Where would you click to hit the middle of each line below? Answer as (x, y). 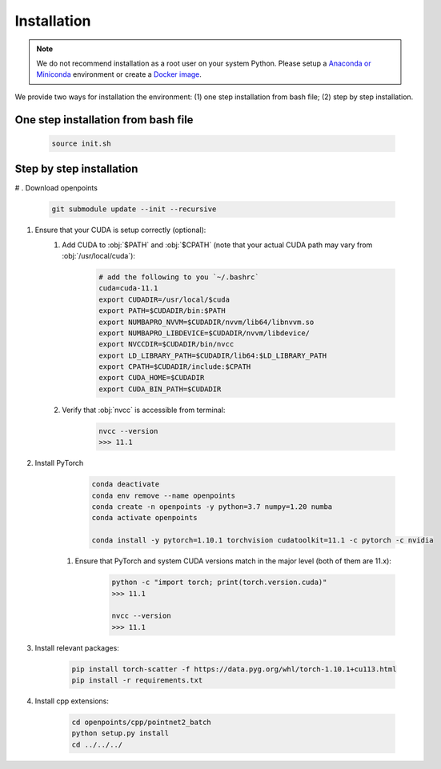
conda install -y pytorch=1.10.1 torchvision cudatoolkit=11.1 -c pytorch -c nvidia (263, 541)
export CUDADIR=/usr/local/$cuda (164, 299)
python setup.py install (120, 733)
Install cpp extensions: (72, 701)
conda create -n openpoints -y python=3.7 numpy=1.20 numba (212, 507)
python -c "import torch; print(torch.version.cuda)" (219, 583)
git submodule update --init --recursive (134, 209)
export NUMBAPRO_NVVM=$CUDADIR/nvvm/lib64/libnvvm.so (206, 322)
